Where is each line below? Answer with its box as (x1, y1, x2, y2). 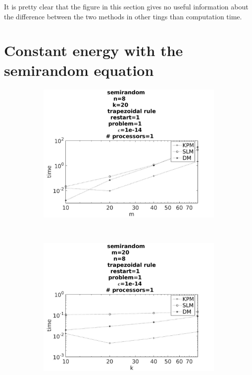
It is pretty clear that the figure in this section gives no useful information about (4, 1, 249, 11)
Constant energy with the (4, 40, 183, 61)
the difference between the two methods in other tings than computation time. (4, 11, 242, 21)
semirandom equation (4, 60, 154, 80)
